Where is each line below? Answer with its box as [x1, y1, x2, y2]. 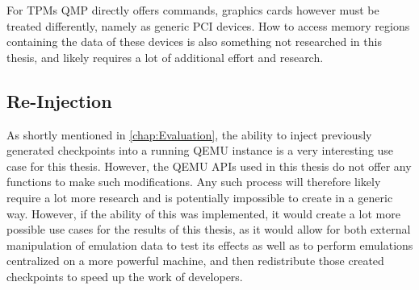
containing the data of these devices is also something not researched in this [6, 33, 382, 50]
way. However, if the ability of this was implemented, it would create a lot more [6, 205, 400, 222]
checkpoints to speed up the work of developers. [6, 267, 243, 284]
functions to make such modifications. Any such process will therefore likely [6, 173, 381, 190]
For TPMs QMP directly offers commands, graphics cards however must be [6, 2, 379, 18]
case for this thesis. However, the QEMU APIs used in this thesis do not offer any [6, 157, 412, 174]
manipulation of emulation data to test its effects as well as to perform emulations [6, 236, 413, 253]
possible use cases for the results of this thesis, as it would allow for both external [6, 221, 411, 238]
